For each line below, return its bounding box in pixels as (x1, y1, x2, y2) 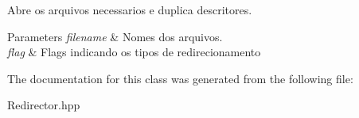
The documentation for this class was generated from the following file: (7, 70, 353, 86)
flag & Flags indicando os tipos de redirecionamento (7, 44, 261, 60)
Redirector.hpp (7, 97, 80, 113)
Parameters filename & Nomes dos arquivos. (7, 28, 223, 44)
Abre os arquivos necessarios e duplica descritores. (7, 2, 252, 17)
